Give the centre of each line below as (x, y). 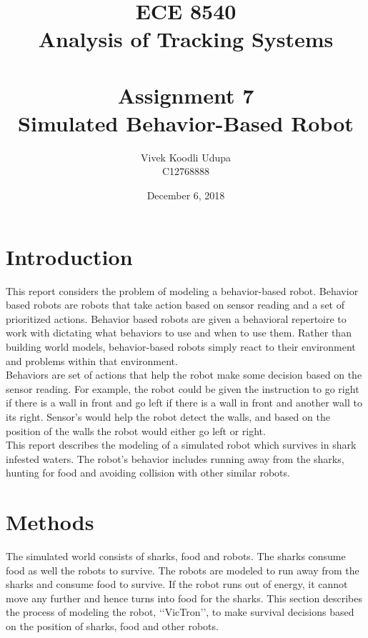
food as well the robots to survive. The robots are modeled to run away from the (183, 570)
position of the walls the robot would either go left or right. (136, 430)
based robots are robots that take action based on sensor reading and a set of (175, 305)
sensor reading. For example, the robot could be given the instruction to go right (183, 388)
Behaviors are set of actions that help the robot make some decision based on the (184, 375)
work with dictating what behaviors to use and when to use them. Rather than (179, 333)
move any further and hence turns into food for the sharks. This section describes (184, 598)
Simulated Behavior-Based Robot (186, 123)
